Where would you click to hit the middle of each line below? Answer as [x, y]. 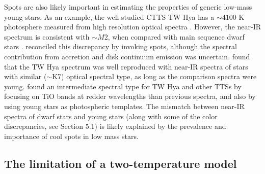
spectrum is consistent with [47, 36]
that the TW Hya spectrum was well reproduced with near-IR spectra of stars [126, 66]
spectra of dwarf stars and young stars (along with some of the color [111, 116]
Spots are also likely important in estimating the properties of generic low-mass [128, 7]
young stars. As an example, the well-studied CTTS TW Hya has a [109, 16]
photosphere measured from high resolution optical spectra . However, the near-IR [132, 27]
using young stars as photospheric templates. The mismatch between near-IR [124, 106]
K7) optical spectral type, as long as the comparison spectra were [154, 76]
